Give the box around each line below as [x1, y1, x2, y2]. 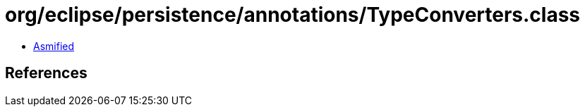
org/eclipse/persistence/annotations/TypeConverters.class [5, 3, 581, 27]
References [5, 64, 88, 82]
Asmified [33, 39, 75, 52]
